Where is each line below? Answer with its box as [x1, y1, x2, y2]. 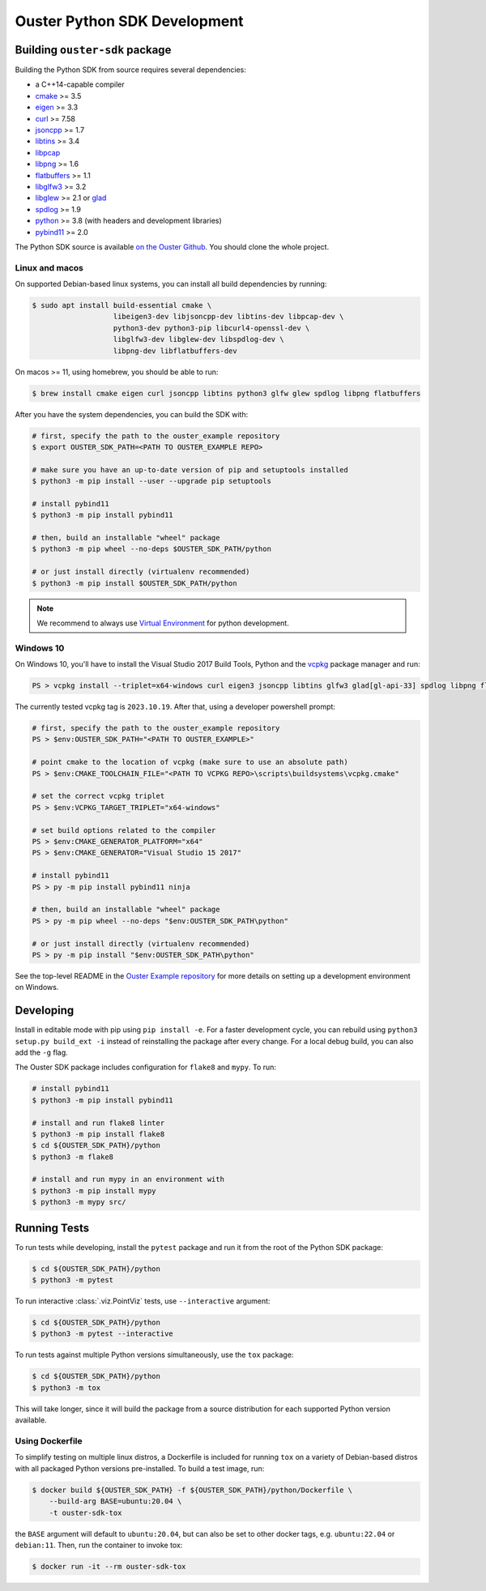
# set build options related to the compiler [32, 825, 216, 834]
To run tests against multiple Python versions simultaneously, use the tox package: [15, 1350, 294, 1360]
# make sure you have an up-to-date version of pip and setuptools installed [32, 465, 348, 474]
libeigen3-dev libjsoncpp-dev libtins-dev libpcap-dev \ [113, 312, 344, 322]
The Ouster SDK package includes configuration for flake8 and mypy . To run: [15, 1062, 277, 1073]
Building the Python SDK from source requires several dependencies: [15, 65, 247, 75]
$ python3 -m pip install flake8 [32, 1129, 165, 1138]
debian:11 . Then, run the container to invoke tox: [15, 1540, 183, 1550]
